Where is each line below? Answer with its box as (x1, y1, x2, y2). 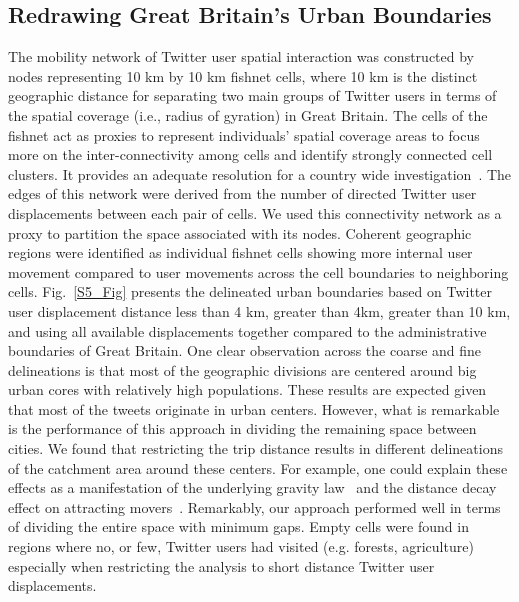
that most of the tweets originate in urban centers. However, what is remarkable (8, 398, 500, 419)
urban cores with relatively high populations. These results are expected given (8, 379, 487, 400)
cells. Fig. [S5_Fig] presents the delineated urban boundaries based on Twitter (8, 281, 492, 302)
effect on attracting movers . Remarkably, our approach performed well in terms (8, 496, 501, 517)
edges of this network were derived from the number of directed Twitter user (8, 183, 477, 204)
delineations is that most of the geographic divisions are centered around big (8, 359, 477, 380)
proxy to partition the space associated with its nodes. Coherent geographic (8, 222, 472, 243)
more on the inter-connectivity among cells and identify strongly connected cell (8, 144, 493, 165)
